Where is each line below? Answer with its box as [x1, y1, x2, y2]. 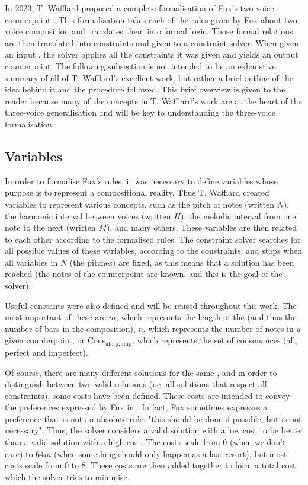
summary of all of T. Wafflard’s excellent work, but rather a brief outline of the [5, 71, 293, 84]
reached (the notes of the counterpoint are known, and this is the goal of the [5, 267, 283, 280]
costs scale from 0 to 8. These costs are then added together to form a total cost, [5, 459, 299, 471]
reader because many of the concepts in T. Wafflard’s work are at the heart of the [5, 94, 302, 107]
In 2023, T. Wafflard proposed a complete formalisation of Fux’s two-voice [5, 2, 274, 14]
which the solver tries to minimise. [5, 470, 130, 483]
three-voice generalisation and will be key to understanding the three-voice [5, 106, 275, 119]
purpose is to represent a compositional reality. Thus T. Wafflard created [5, 186, 269, 199]
